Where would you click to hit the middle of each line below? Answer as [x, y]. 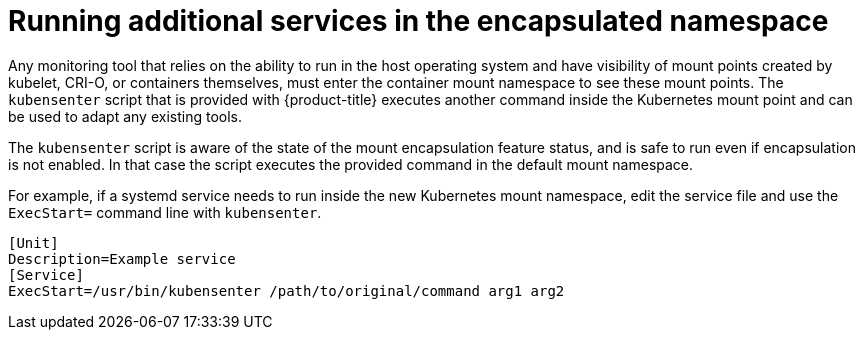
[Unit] [33, 242]
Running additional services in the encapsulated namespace [418, 21]
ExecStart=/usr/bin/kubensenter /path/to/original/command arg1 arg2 [286, 290]
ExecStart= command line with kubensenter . [165, 212]
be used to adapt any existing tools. [125, 116]
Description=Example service [122, 258]
